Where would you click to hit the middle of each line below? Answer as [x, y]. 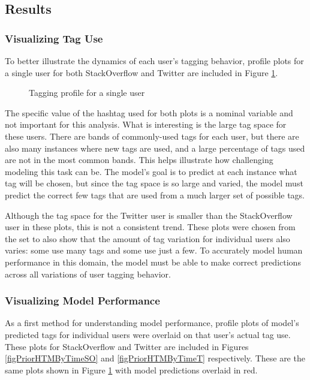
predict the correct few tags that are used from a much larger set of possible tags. [155, 194]
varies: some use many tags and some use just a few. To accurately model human [154, 250]
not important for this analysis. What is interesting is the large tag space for [146, 124]
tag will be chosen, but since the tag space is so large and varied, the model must [154, 183]
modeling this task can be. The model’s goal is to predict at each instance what [151, 171]
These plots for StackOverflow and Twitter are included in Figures [127, 346]
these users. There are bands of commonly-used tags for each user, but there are [152, 136]
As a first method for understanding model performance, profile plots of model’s [152, 323]
